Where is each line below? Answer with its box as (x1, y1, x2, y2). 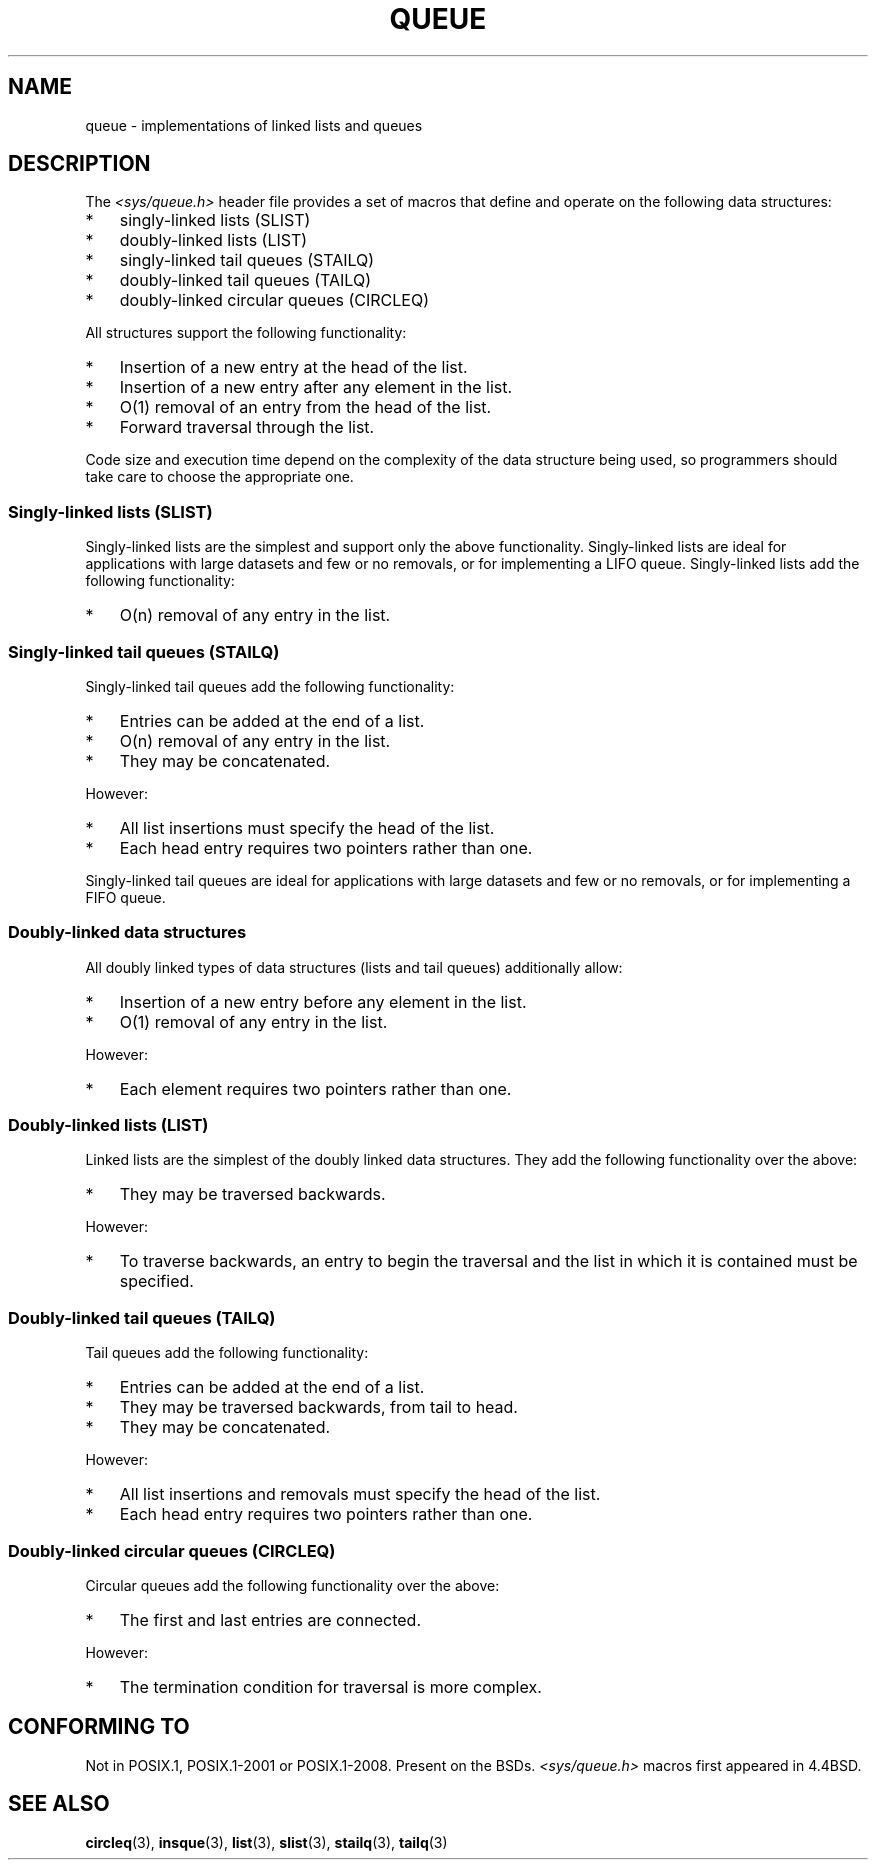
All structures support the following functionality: (85, 324, 407, 342)
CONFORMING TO (8, 1714, 190, 1740)
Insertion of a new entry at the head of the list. (119, 357, 468, 378)
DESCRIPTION (8, 151, 151, 177)
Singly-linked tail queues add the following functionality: (85, 677, 455, 695)
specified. (119, 1271, 194, 1292)
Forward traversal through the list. (119, 417, 375, 438)
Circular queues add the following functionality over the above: (85, 1576, 500, 1594)
